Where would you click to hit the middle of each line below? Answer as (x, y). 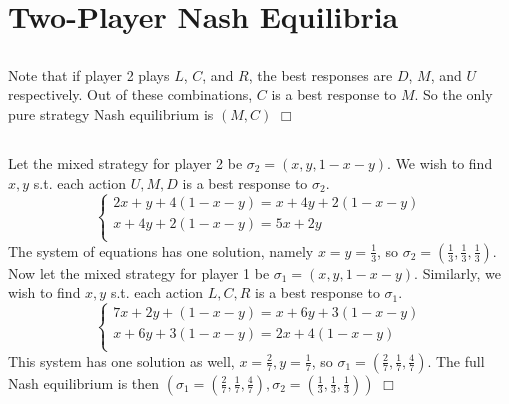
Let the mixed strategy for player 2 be (125, 162)
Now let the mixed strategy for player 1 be (139, 272)
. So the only (453, 94)
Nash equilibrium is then (84, 382)
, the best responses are (320, 74)
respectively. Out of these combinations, (130, 94)
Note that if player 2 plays (89, 74)
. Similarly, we (457, 272)
